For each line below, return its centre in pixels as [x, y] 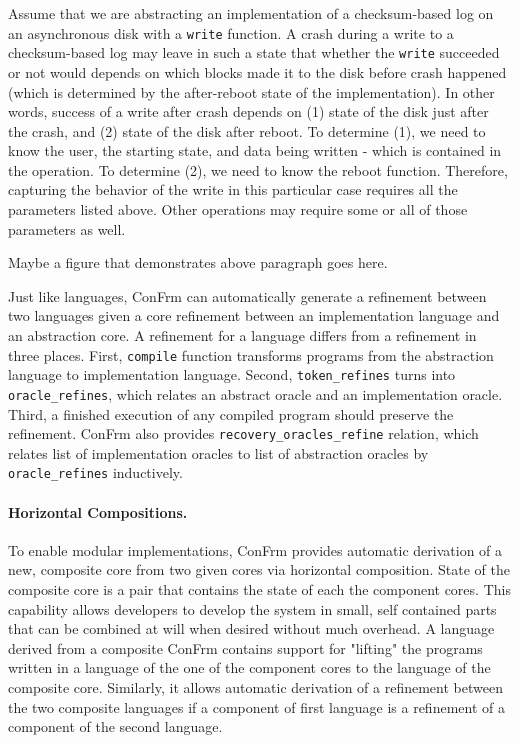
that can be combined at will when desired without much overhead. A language [251, 628]
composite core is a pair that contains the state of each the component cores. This [259, 589]
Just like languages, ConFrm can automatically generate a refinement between [247, 295]
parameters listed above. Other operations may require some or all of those [238, 209]
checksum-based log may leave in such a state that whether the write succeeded [254, 52]
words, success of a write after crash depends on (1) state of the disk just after [248, 111]
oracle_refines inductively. [95, 472]
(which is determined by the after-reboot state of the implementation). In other [251, 91]
